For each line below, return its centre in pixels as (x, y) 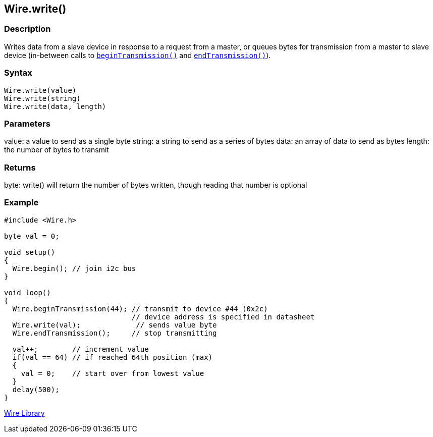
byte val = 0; (32, 236)
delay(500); (36, 389)
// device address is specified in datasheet (223, 317)
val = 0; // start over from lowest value (113, 373)
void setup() (30, 252)
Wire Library (24, 413)
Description (28, 29)
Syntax (18, 73)
